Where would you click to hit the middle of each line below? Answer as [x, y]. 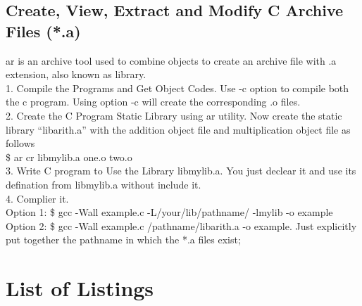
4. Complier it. [37, 198]
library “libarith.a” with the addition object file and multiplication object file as [178, 129]
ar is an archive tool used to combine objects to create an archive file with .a [171, 60]
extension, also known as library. [76, 74]
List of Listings [80, 288]
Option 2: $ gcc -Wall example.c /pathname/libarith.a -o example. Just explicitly [181, 225]
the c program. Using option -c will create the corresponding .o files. [153, 102]
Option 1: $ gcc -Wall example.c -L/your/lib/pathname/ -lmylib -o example [169, 212]
